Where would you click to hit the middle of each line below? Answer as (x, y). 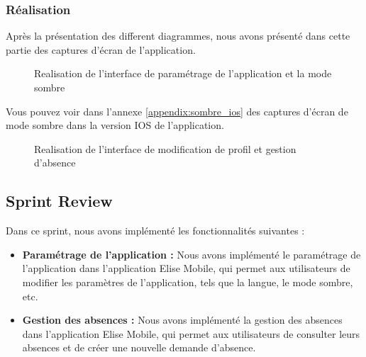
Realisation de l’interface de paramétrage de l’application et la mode (183, 73)
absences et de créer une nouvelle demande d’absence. (139, 347)
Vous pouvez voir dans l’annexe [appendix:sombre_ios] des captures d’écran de (177, 111)
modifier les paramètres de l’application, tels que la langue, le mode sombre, (188, 282)
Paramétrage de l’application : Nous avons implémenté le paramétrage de (192, 254)
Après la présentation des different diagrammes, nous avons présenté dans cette (178, 36)
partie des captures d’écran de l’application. (101, 49)
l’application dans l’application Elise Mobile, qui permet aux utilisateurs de (186, 268)
